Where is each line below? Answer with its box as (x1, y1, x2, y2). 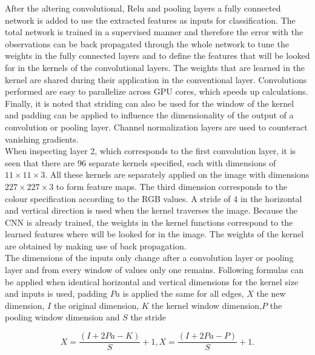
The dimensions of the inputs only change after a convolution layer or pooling (5, 251, 294, 264)
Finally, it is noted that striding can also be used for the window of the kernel (5, 96, 294, 109)
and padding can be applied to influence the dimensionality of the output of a (5, 109, 294, 121)
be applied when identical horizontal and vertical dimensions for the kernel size (5, 275, 299, 288)
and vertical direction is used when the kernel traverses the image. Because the (5, 204, 297, 217)
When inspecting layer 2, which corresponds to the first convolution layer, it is (5, 144, 296, 157)
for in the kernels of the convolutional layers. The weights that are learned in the (5, 61, 305, 73)
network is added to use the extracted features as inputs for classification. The (5, 13, 296, 26)
